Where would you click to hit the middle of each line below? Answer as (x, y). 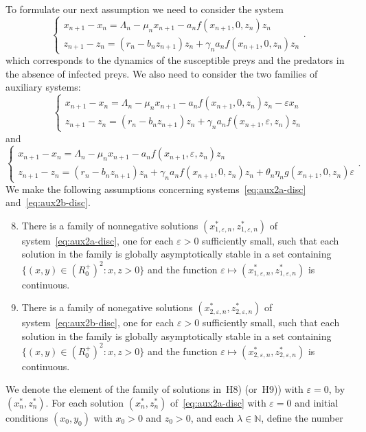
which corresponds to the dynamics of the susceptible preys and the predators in (175, 60)
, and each (212, 418)
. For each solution (85, 402)
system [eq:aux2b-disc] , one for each (98, 322)
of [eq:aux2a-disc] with (218, 402)
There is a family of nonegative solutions (107, 307)
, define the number (302, 418)
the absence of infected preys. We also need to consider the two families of (162, 73)
